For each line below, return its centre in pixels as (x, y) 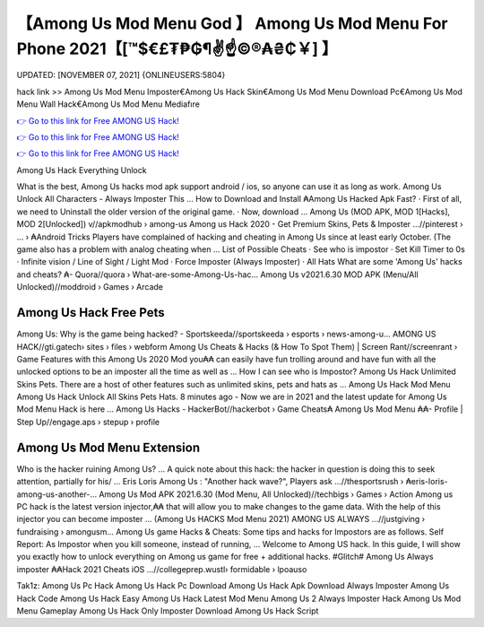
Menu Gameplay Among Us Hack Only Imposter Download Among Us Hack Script (168, 611)
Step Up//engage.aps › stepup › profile (88, 422)
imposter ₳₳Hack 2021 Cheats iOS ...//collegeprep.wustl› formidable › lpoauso (162, 569)
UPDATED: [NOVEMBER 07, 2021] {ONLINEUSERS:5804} (121, 75)
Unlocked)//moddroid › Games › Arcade (90, 287)
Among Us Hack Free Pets (91, 313)
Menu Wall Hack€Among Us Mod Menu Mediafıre (108, 104)
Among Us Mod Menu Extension (108, 447)
